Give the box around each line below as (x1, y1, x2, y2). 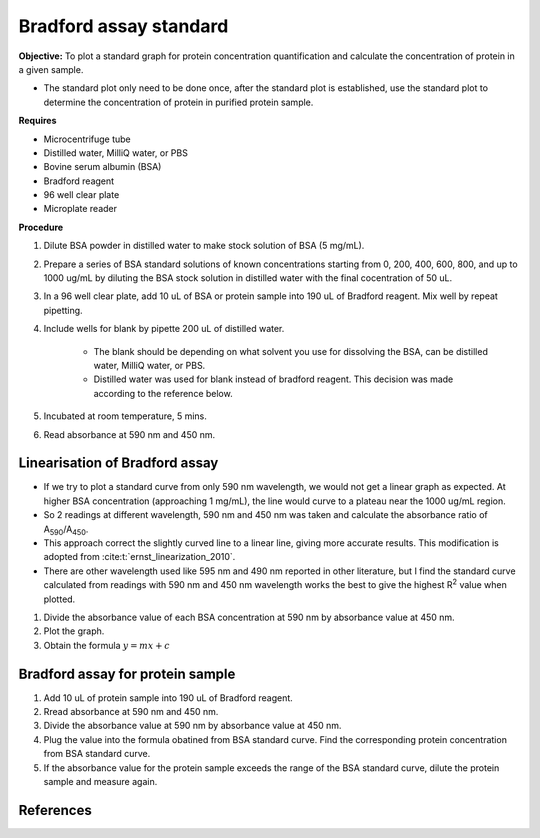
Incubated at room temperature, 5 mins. (43, 410, 207, 422)
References (18, 801, 92, 819)
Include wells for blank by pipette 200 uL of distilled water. (43, 323, 285, 335)
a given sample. (18, 63, 84, 75)
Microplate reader (43, 203, 118, 215)
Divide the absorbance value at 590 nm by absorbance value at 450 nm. (43, 720, 342, 732)
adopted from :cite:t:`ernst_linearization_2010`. (43, 551, 236, 563)
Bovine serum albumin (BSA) (43, 161, 162, 173)
